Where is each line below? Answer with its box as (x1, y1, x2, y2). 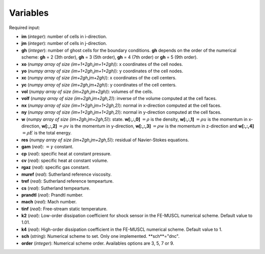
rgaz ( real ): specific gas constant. (21, 164, 90, 170)
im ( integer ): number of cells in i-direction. (21, 33, 107, 39)
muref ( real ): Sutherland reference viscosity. (21, 171, 112, 177)
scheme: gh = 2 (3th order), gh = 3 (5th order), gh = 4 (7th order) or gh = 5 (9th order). (21, 54, 198, 60)
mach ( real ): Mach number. (21, 199, 77, 205)
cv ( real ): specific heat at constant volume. (21, 158, 108, 163)
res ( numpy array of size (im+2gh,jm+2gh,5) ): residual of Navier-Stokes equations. (21, 137, 189, 143)
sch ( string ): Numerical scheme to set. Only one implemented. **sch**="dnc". (21, 233, 180, 239)
